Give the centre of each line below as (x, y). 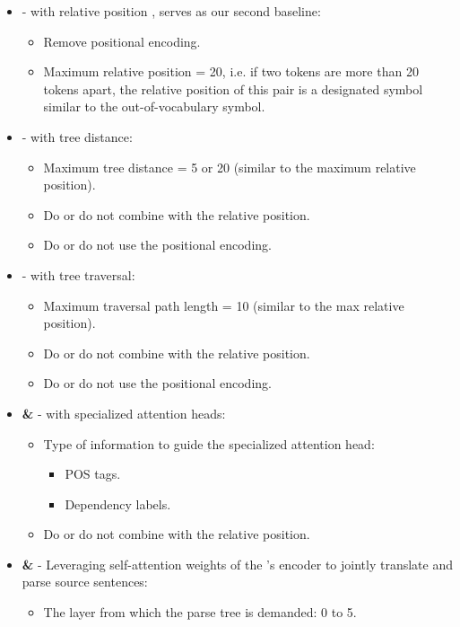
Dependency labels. (118, 503)
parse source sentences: (85, 582)
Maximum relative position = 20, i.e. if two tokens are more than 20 (231, 71)
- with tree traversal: (78, 274)
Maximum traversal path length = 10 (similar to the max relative (224, 305)
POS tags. (93, 474)
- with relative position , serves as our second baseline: (171, 11)
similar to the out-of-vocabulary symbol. (154, 106)
